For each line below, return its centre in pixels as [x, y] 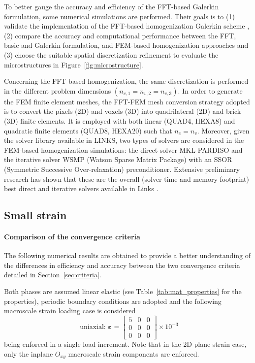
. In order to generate [210, 90]
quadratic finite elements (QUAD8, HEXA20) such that [88, 130]
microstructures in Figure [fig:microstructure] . [74, 64]
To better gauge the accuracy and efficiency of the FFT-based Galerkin [112, 6]
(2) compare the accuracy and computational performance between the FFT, [120, 35]
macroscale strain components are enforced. [134, 353]
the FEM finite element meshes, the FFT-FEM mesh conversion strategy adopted [127, 101]
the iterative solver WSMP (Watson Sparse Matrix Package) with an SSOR [118, 159]
